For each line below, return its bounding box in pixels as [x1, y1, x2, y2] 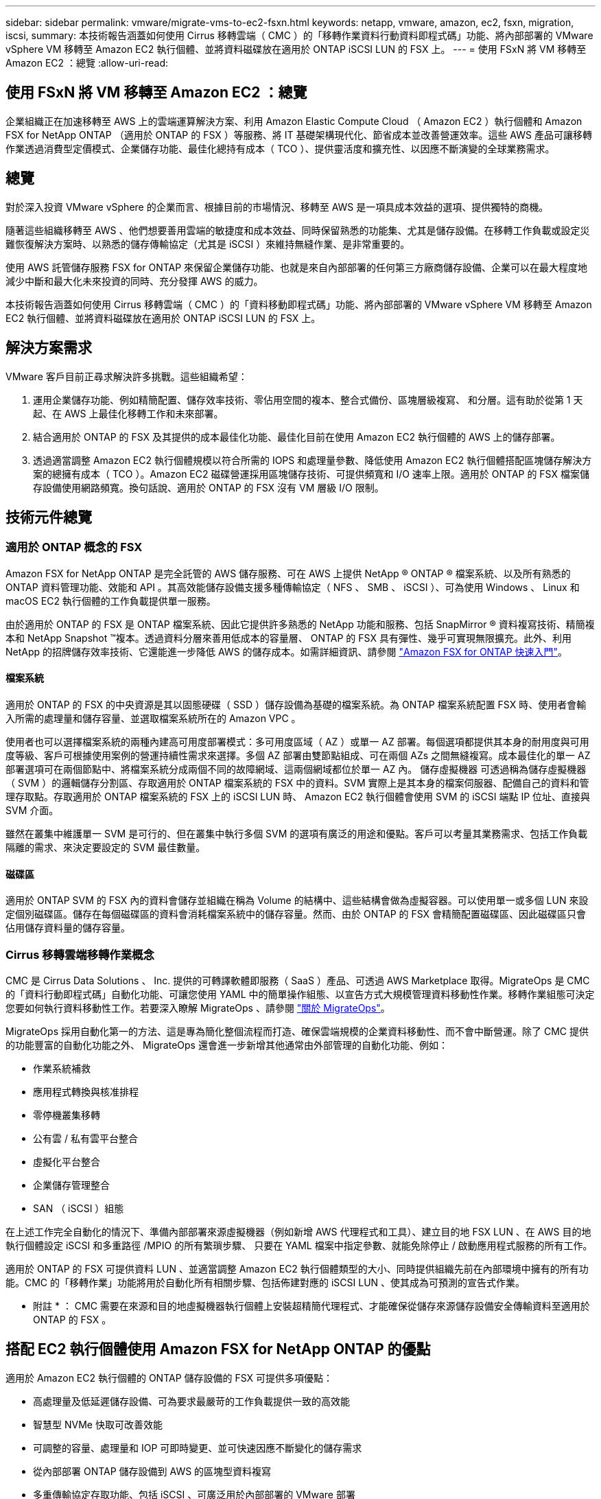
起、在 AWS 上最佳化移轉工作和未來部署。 [33, 407, 224, 419]
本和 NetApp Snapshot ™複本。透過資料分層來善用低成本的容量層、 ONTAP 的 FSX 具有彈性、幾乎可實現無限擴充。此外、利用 [5, 631, 571, 644]
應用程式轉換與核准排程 [33, 1085, 139, 1097]
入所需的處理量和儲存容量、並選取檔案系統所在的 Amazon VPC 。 [5, 712, 301, 724]
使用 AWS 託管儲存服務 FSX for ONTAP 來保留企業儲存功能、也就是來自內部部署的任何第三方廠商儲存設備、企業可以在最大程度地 [5, 261, 588, 273]
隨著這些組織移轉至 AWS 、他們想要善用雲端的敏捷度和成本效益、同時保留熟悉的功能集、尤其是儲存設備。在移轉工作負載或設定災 [5, 224, 590, 236]
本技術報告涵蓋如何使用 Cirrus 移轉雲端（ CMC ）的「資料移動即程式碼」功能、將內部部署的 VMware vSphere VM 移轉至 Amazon [5, 298, 592, 310]
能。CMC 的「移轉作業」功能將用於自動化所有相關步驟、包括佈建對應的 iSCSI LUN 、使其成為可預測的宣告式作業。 [5, 1276, 526, 1288]
